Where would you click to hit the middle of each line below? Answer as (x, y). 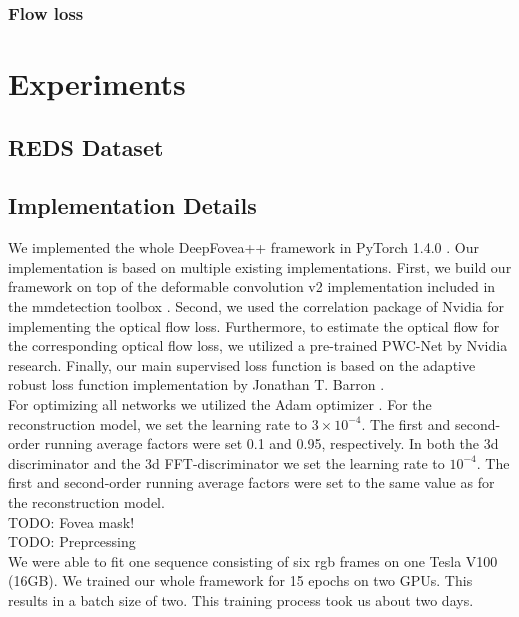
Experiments (97, 83)
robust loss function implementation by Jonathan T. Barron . (196, 384)
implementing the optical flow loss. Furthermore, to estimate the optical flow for (254, 325)
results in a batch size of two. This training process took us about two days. (241, 599)
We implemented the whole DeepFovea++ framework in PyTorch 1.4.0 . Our (243, 247)
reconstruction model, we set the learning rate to (157, 423)
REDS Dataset (86, 146)
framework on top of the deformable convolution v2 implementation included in (252, 286)
